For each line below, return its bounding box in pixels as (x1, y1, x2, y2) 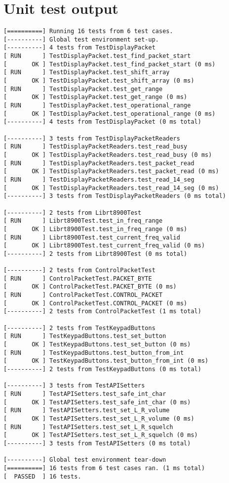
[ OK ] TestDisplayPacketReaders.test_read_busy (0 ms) (3, 151, 212, 158)
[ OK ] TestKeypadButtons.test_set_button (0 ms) (3, 341, 191, 348)
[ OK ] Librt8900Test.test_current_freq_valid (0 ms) (3, 242, 205, 249)
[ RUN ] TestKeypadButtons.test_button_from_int (3, 349, 184, 356)
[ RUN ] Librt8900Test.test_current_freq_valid (3, 234, 180, 241)
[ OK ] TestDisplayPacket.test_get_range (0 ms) (3, 94, 188, 101)
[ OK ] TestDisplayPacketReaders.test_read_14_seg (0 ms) (3, 184, 219, 192)
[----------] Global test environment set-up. (3, 36, 159, 43)
